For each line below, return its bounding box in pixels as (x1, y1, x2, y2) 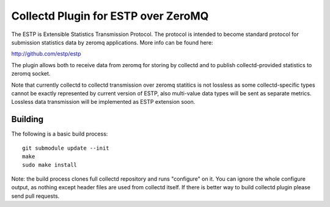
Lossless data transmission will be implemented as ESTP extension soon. (11, 98, 196, 106)
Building (11, 114, 44, 125)
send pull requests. (11, 192, 60, 200)
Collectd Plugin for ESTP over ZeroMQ (11, 9, 209, 23)
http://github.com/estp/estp (11, 50, 82, 57)
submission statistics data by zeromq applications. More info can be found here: (11, 38, 213, 46)
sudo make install (22, 162, 78, 169)
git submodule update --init (22, 144, 109, 151)
